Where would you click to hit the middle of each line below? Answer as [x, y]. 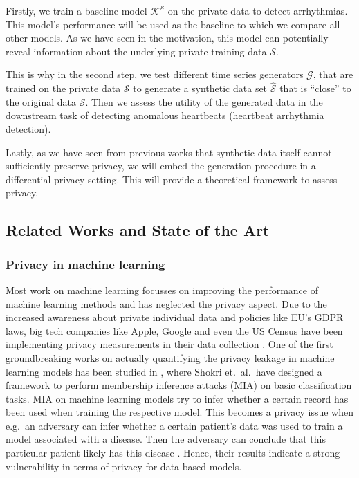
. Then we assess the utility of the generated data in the [204, 101]
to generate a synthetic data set [200, 88]
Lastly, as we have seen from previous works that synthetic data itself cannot [169, 152]
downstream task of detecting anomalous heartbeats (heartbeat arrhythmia [165, 115]
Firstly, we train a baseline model [76, 10]
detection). [28, 128]
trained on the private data [63, 88]
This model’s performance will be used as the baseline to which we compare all [173, 24]
